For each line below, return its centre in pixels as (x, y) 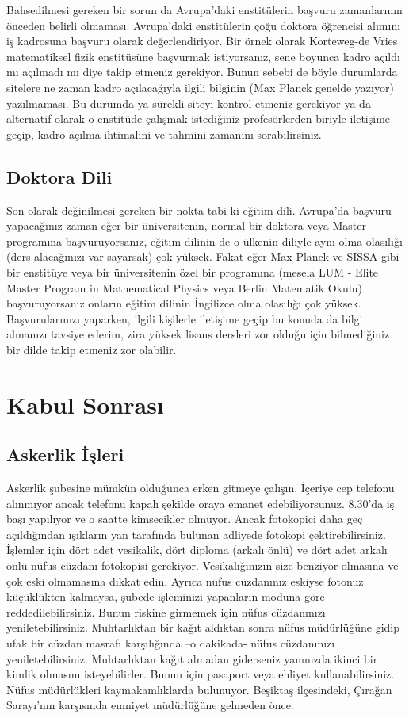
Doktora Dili (59, 176)
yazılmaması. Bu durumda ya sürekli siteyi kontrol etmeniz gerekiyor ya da (189, 103)
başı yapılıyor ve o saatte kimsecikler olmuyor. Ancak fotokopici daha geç (185, 519)
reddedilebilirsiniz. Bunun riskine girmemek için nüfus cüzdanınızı (166, 611)
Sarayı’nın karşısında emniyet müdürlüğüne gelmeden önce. (150, 705)
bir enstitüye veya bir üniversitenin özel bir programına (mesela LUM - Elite (193, 271)
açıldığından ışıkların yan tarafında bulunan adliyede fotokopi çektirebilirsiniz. (196, 534)
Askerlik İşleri (65, 454)
